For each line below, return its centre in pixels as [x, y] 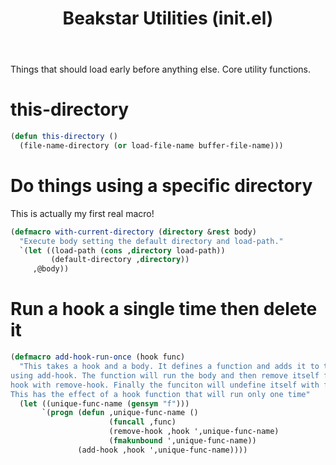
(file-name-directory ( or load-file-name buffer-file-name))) [151, 146]
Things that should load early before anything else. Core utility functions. [160, 69]
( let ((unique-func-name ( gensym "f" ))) [104, 403]
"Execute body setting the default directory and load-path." [151, 241]
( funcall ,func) [142, 422]
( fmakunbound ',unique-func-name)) [182, 441]
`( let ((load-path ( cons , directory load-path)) [122, 250]
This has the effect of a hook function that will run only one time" [160, 394]
